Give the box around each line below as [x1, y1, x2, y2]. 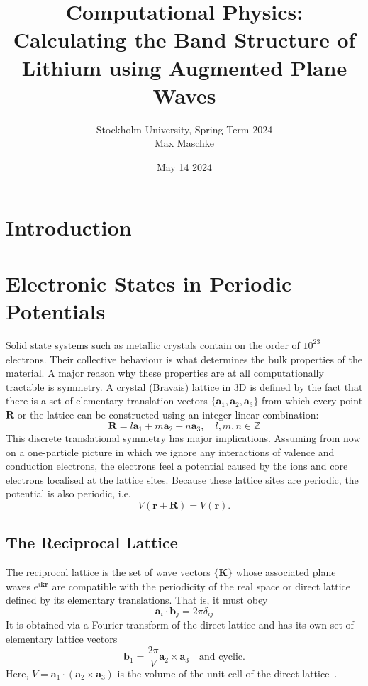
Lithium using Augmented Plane [21, 52, 347, 82]
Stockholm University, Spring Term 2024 [96, 121, 273, 136]
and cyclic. [199, 652, 245, 663]
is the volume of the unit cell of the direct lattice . [117, 665, 338, 680]
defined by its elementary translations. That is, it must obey [6, 592, 268, 607]
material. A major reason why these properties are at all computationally [6, 365, 324, 380]
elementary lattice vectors [6, 631, 118, 646]
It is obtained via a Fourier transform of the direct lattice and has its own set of [6, 617, 354, 632]
